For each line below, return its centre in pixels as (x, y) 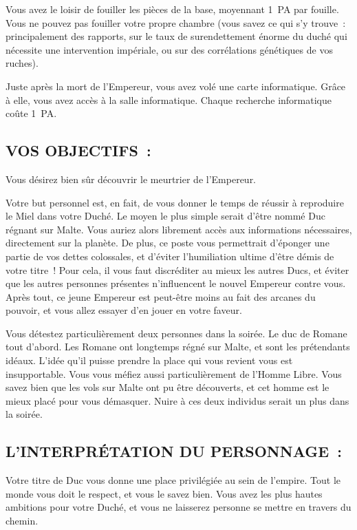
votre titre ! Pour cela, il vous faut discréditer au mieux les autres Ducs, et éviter (177, 269)
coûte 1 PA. (31, 113)
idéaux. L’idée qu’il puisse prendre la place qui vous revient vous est (149, 360)
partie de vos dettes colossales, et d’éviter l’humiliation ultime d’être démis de (170, 256)
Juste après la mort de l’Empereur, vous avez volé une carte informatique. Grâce (176, 86)
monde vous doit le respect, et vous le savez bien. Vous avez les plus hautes (164, 493)
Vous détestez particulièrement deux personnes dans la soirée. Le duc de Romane (176, 333)
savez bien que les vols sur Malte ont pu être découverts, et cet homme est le (167, 387)
